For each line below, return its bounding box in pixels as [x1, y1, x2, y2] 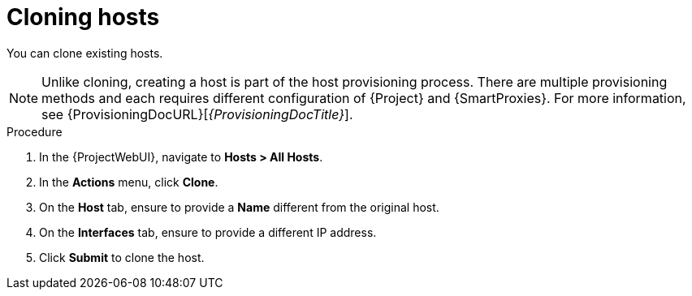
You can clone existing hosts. [6, 45, 163, 60]
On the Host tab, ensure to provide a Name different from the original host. [39, 199, 439, 214]
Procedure [6, 124, 63, 139]
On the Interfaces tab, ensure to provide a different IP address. [39, 225, 377, 239]
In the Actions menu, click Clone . [39, 174, 218, 189]
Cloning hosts [6, 3, 160, 31]
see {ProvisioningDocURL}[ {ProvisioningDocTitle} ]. [41, 105, 353, 122]
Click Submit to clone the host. [39, 250, 205, 264]
